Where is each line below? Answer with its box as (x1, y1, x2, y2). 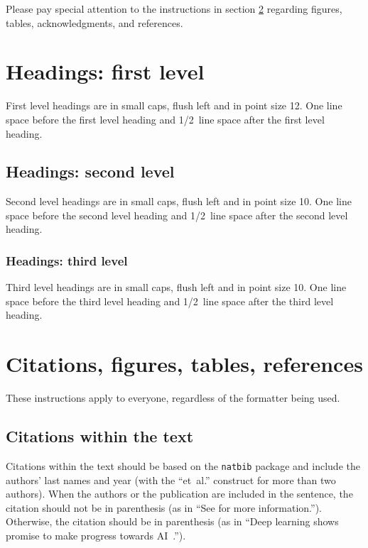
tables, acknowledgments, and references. (6, 15, 183, 30)
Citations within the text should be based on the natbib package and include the (6, 459, 360, 473)
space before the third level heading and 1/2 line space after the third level (6, 293, 334, 308)
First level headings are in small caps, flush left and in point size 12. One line (6, 98, 342, 113)
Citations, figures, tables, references (6, 349, 363, 378)
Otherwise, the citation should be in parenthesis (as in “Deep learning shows (6, 514, 339, 529)
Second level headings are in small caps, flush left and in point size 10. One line (6, 194, 352, 209)
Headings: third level (6, 252, 128, 269)
